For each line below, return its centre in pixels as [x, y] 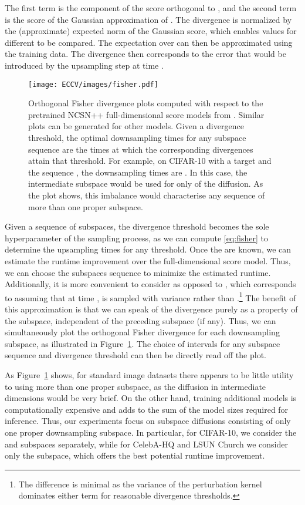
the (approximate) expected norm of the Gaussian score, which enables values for [151, 31]
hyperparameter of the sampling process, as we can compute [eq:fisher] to [136, 238]
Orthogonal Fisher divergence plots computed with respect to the [146, 103]
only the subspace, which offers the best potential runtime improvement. [135, 455]
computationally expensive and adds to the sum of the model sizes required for [147, 409]
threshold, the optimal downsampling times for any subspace [137, 137]
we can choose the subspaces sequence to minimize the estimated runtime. [138, 272]
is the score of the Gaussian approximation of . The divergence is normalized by [148, 19]
